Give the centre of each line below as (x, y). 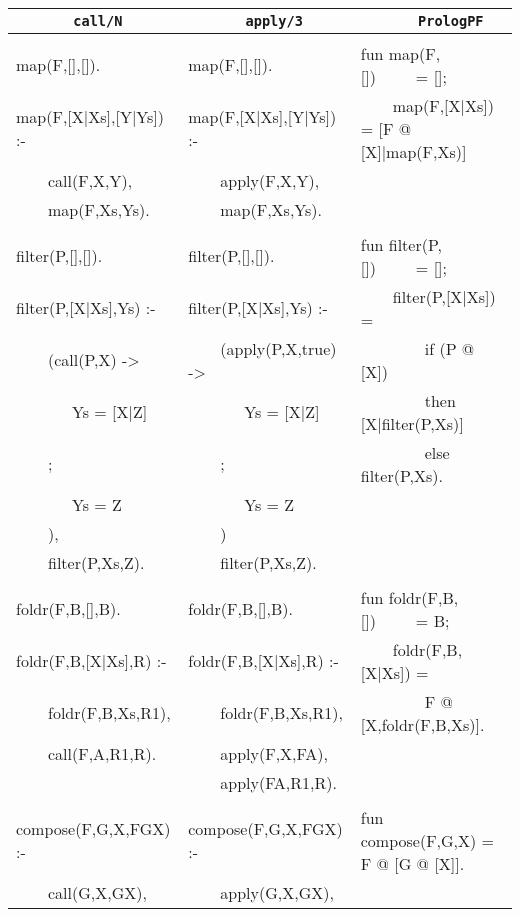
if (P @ (449, 348)
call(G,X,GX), (97, 892)
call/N (98, 20)
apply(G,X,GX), (277, 892)
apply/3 (274, 20)
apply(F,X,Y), (270, 180)
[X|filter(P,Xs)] (412, 423)
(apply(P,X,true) (278, 348)
